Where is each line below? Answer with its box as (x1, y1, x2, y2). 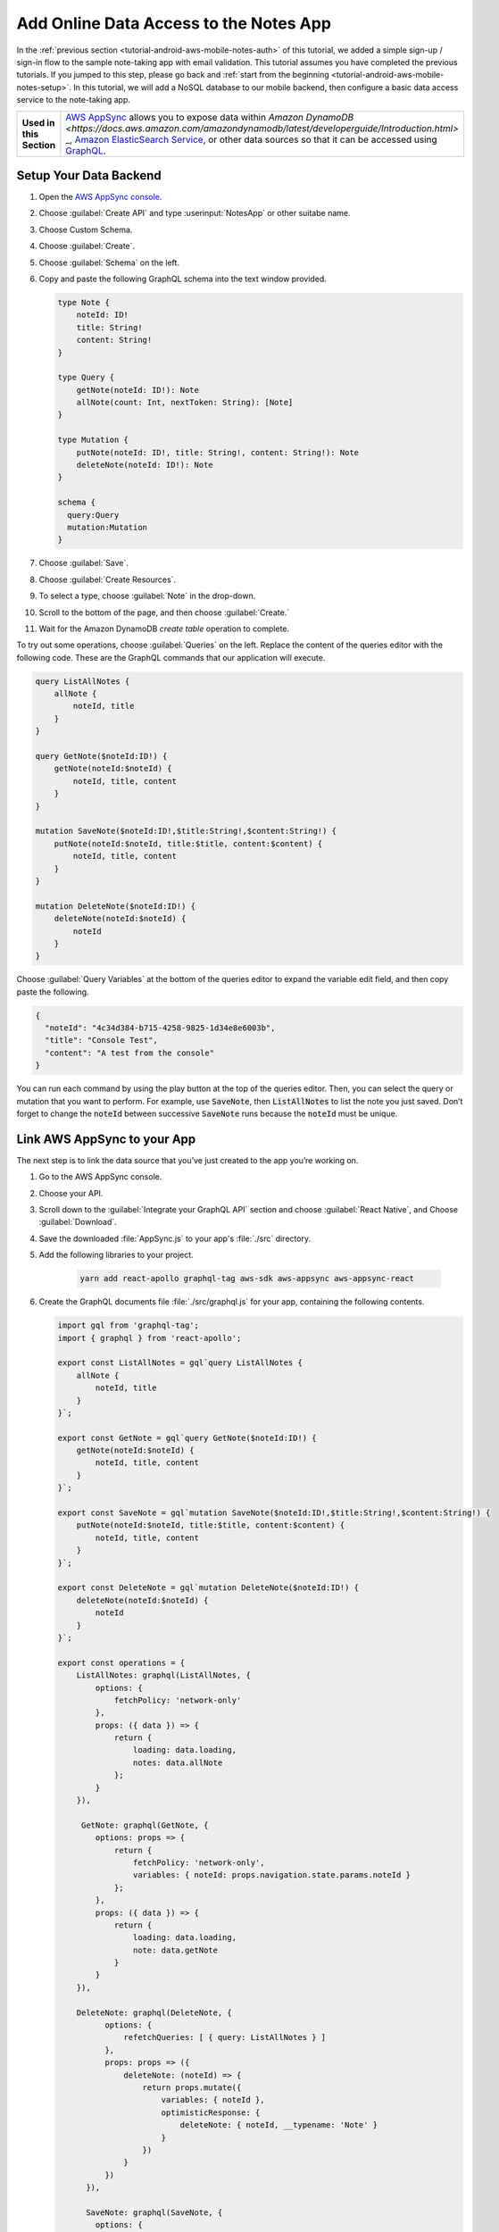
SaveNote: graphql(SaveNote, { (86, 2207, 223, 2218)
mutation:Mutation (67, 522, 147, 532)
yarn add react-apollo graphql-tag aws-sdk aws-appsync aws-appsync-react (79, 1273, 415, 1284)
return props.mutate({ (142, 2083, 242, 2093)
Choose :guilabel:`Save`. (38, 558, 129, 569)
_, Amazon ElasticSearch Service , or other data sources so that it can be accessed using (65, 133, 437, 146)
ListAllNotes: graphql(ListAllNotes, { (76, 1670, 252, 1680)
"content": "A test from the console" (45, 1047, 214, 1058)
